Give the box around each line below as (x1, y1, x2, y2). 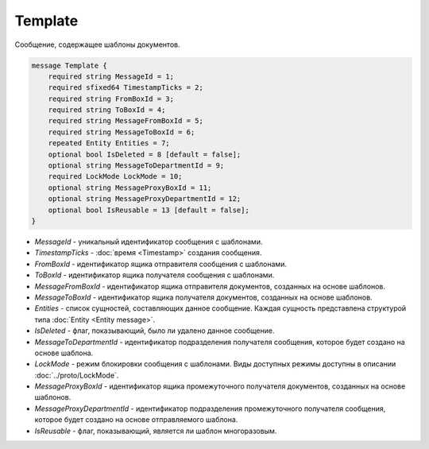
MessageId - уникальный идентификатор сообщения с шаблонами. (34, 237, 263, 246)
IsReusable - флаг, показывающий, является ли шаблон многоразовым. (34, 426, 277, 435)
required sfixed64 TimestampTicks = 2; (48, 83, 204, 92)
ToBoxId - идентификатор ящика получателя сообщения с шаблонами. (34, 270, 275, 280)
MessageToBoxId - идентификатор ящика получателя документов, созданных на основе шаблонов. (34, 292, 373, 302)
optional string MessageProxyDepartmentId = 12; (48, 195, 242, 203)
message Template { (31, 60, 107, 70)
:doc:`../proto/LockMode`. (34, 370, 119, 380)
